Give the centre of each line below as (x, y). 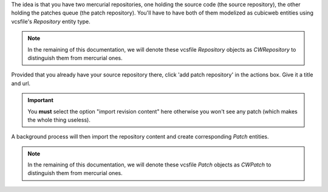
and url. (21, 83)
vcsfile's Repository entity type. (51, 21)
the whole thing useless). (59, 120)
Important (41, 100)
